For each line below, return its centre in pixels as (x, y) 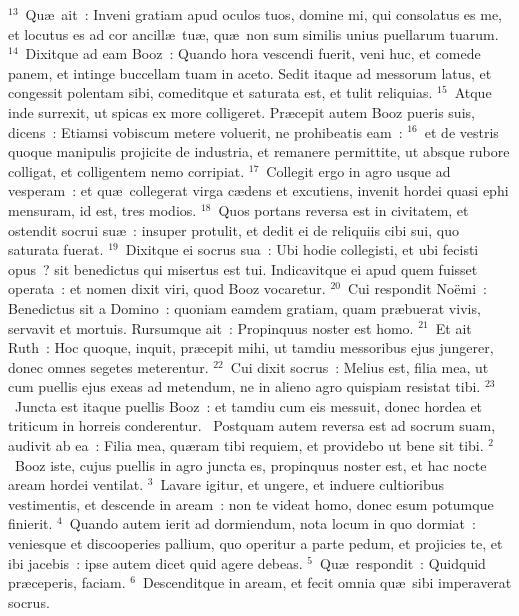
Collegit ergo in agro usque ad (358, 170)
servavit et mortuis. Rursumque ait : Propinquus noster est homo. (211, 327)
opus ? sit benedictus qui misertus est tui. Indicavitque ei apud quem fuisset (243, 268)
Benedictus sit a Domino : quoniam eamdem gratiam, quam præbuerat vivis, (244, 307)
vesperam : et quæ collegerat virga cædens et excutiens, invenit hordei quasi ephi (258, 190)
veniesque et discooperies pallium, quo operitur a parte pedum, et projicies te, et (255, 543)
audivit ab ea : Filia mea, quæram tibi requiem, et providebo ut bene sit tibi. (246, 445)
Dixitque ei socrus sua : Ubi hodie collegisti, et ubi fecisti (302, 249)
